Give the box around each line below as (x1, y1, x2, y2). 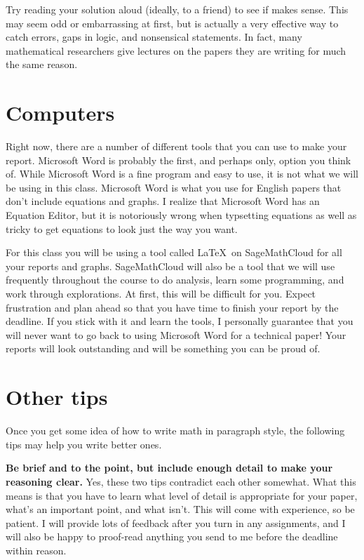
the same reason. (6, 57, 78, 72)
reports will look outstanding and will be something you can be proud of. (6, 341, 321, 356)
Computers (6, 98, 115, 127)
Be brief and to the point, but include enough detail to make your (6, 460, 333, 475)
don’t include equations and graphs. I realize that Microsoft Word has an (6, 194, 320, 208)
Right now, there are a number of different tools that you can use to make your (6, 139, 347, 154)
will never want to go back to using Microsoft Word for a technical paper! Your (6, 327, 346, 342)
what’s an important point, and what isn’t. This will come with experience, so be (6, 502, 355, 516)
